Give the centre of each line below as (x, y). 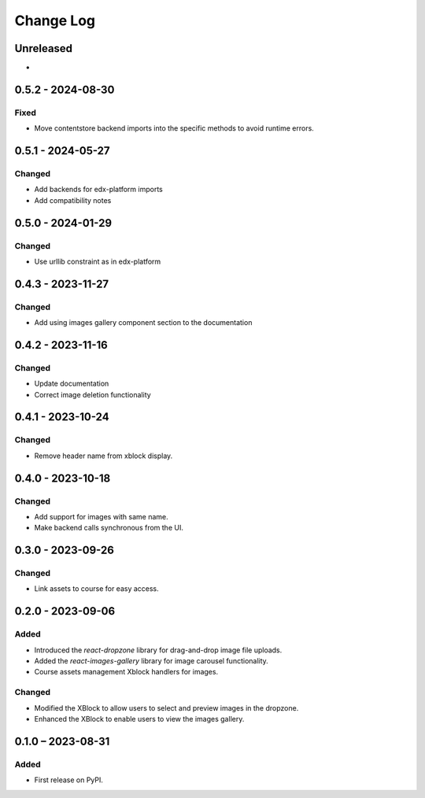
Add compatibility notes (73, 200)
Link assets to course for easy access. (96, 589)
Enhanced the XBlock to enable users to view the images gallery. (139, 719)
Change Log (55, 20)
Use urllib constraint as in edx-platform (98, 261)
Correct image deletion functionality (92, 394)
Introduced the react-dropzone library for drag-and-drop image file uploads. (158, 650)
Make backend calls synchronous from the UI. (109, 528)
